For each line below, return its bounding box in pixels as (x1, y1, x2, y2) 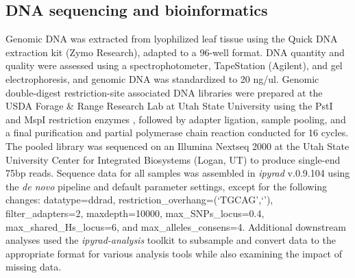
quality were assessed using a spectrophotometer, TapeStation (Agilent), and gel (5, 58, 343, 73)
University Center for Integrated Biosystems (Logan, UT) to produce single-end (5, 152, 341, 166)
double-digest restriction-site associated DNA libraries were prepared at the (5, 85, 323, 99)
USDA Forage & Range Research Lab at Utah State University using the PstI (5, 99, 333, 113)
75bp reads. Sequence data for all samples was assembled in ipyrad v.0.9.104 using (5, 166, 350, 180)
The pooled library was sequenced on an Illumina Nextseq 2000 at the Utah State (5, 138, 350, 153)
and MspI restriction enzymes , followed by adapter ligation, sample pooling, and (5, 112, 346, 126)
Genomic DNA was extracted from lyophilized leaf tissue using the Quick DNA (5, 31, 338, 46)
